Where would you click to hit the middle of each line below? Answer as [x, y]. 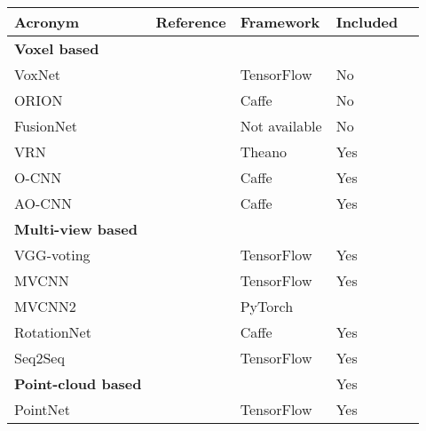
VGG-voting [52, 255]
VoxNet [38, 74]
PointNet [42, 409]
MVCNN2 [45, 306]
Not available [281, 126]
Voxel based [57, 48]
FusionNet [46, 126]
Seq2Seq [39, 358]
